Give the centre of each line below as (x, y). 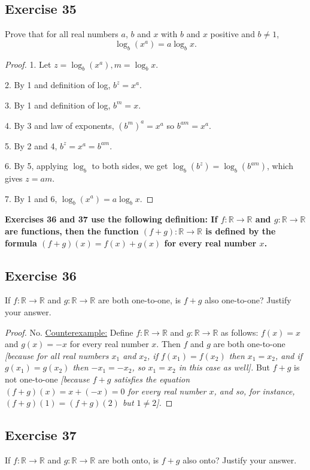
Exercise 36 (41, 275)
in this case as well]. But (224, 367)
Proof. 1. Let (28, 64)
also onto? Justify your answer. (240, 460)
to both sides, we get (130, 166)
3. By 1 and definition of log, (58, 105)
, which (280, 166)
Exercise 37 (41, 435)
